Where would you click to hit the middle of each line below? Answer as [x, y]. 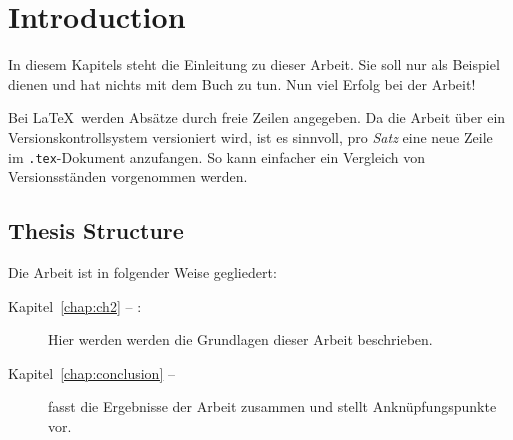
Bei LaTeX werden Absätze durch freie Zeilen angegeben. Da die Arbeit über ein [257, 117]
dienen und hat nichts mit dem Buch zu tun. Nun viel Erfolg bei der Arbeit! [242, 83]
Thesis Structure [96, 230]
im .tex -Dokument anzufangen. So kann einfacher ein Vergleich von [217, 156]
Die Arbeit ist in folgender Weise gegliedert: [142, 271]
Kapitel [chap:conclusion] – [91, 372]
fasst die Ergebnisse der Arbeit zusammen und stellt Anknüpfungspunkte [272, 406]
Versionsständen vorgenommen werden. [128, 176]
